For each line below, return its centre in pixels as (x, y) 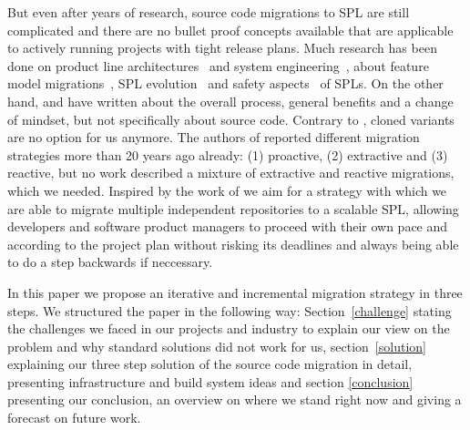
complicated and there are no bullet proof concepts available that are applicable (230, 30)
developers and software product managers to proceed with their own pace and (228, 226)
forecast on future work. (74, 418)
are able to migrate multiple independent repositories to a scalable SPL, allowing (233, 208)
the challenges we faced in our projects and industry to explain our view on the (229, 328)
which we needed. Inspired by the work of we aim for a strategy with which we (227, 190)
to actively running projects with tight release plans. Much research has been (222, 48)
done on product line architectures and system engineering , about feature (218, 65)
